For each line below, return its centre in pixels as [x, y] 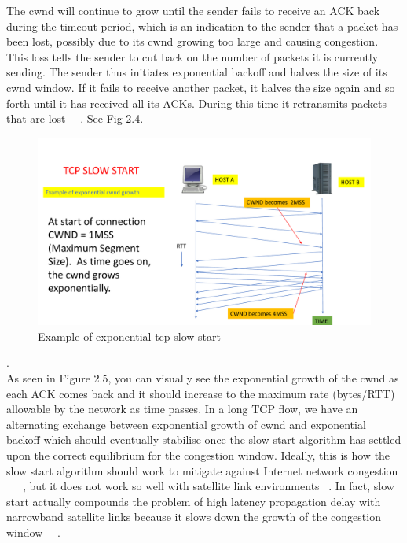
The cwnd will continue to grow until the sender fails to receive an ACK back [193, 10]
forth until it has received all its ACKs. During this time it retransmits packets [196, 103]
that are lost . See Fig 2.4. [75, 118]
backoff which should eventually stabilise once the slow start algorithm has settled [204, 440]
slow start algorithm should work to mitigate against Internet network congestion [202, 470]
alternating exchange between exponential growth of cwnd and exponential [186, 424]
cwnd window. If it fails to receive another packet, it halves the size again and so [201, 87]
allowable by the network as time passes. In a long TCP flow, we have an [182, 409]
